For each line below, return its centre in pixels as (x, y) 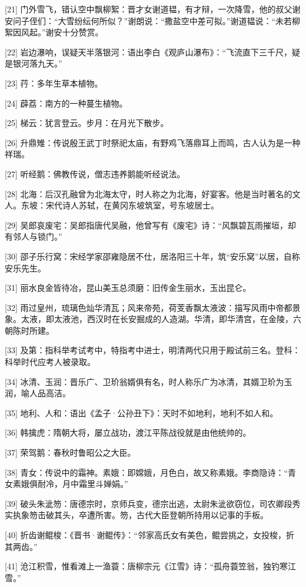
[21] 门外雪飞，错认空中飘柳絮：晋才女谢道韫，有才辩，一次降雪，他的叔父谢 (153, 9)
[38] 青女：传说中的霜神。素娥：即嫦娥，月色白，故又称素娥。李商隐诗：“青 (151, 472)
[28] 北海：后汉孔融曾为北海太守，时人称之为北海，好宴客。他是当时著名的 (149, 193)
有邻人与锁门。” (34, 236)
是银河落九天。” (34, 63)
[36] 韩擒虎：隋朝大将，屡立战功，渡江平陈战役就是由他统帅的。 (128, 432)
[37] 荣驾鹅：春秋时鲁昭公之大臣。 (70, 452)
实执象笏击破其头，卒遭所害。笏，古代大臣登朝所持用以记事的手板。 (137, 515)
